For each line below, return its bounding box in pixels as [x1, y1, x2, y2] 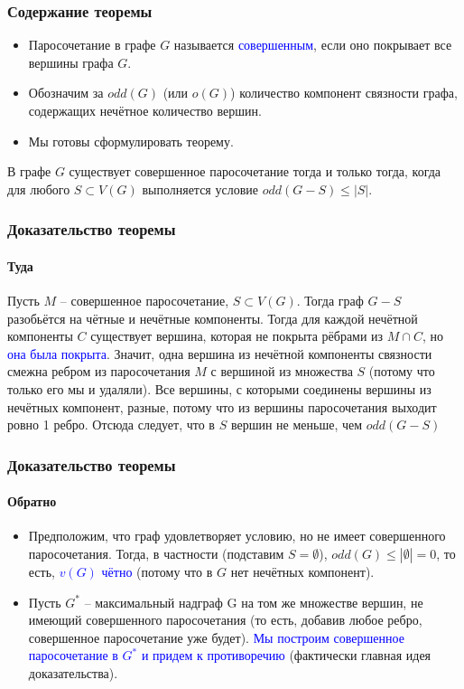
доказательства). [28, 663, 118, 682]
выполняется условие [142, 179, 258, 198]
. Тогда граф [296, 291, 364, 310]
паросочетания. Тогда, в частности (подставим [28, 544, 284, 562]
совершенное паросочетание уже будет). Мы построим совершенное [28, 628, 404, 647]
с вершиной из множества [210, 362, 353, 381]
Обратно [7, 492, 57, 511]
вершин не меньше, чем [230, 415, 363, 434]
